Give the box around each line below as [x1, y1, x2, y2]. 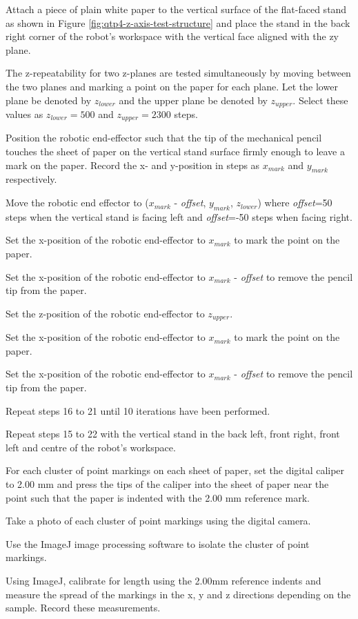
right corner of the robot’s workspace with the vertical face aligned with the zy [6, 29, 339, 43]
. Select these [292, 92, 348, 107]
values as [6, 107, 43, 121]
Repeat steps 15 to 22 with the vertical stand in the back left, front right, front [6, 426, 340, 441]
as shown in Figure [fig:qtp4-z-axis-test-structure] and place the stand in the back [6, 15, 350, 30]
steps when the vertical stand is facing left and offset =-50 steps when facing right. [6, 209, 352, 224]
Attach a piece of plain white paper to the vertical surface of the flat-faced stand [6, 2, 347, 16]
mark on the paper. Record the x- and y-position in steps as [6, 157, 260, 172]
